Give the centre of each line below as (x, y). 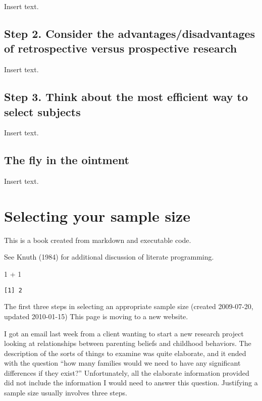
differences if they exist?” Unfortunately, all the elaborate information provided (127, 372)
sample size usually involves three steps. (66, 393)
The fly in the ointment (67, 160)
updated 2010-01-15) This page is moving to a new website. (96, 316)
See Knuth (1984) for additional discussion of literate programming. (109, 257)
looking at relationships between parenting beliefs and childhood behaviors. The (128, 343)
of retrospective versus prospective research (121, 48)
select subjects (42, 111)
